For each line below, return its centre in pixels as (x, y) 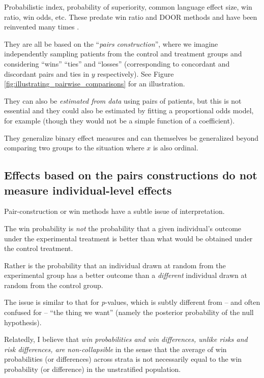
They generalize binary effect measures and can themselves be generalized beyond (131, 137)
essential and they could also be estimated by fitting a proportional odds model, (129, 111)
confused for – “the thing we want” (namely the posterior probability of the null (129, 312)
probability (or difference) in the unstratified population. (93, 369)
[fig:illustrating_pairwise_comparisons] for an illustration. (95, 84)
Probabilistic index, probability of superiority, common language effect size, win (128, 7)
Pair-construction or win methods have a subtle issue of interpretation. (114, 211)
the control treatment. (39, 248)
